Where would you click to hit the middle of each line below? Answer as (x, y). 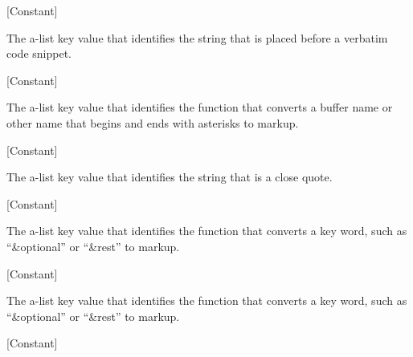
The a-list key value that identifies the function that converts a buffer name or (200, 107)
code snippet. (39, 53)
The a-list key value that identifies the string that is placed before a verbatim (197, 37)
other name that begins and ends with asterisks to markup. (153, 122)
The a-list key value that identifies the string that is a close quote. (170, 177)
